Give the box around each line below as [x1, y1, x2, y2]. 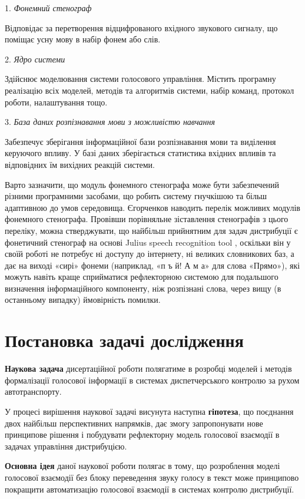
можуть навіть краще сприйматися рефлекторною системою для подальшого [5, 270, 279, 283]
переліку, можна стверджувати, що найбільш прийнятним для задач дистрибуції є [5, 224, 298, 236]
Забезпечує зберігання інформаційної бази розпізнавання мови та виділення [5, 135, 276, 147]
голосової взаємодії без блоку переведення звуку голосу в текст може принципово [5, 471, 299, 483]
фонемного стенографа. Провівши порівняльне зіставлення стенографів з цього [5, 213, 289, 225]
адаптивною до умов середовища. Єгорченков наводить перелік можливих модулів [5, 201, 300, 213]
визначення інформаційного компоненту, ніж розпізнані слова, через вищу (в [5, 282, 281, 294]
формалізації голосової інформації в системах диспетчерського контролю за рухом [5, 374, 300, 386]
